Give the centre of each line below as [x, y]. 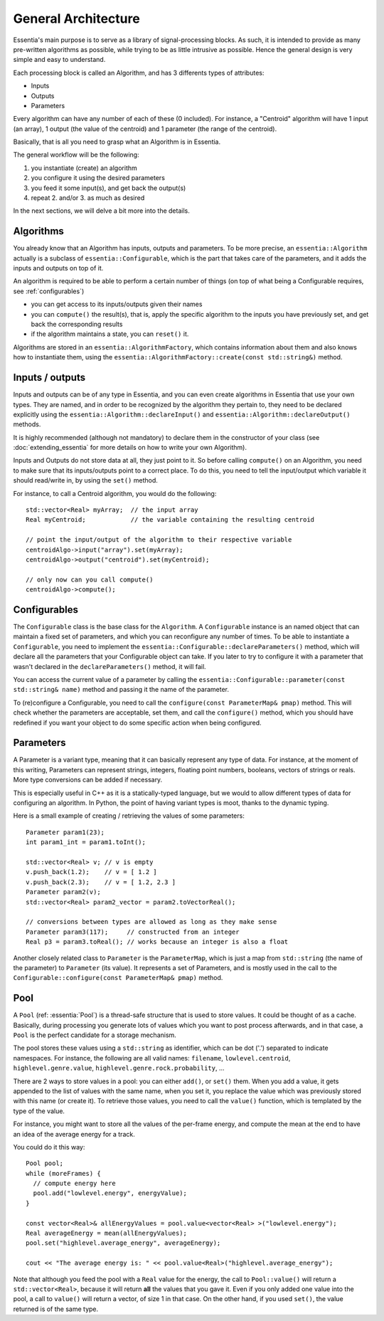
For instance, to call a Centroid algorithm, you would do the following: [115, 493]
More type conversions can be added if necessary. [88, 780]
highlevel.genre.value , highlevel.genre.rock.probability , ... [119, 1068]
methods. [27, 424]
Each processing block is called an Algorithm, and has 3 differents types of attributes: [139, 73]
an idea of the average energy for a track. [74, 1134]
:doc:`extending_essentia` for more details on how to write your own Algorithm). [130, 448]
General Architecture [76, 19]
